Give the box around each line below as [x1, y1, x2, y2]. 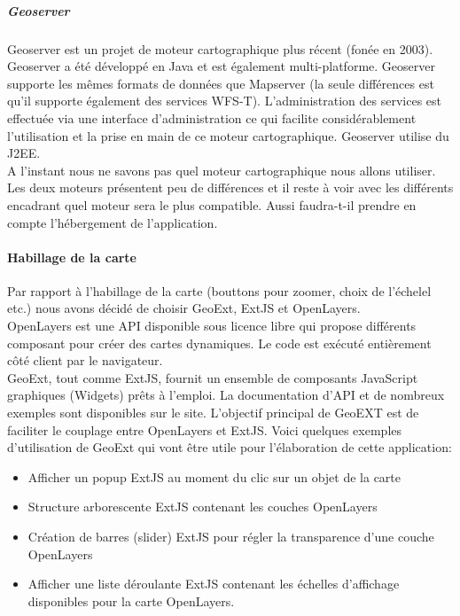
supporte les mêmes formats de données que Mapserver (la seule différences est [7, 74, 434, 92]
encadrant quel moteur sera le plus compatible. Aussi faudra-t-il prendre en [7, 195, 417, 214]
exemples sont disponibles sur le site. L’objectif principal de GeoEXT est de [7, 403, 419, 422]
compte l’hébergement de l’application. [7, 213, 218, 231]
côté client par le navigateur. [7, 351, 163, 370]
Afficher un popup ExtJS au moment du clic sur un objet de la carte [27, 467, 402, 486]
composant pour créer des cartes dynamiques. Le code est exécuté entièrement [7, 333, 432, 352]
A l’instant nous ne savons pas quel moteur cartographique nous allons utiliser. [7, 160, 436, 179]
